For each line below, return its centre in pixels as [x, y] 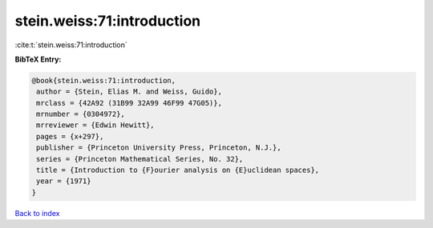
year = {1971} [64, 181]
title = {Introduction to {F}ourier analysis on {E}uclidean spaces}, [178, 170]
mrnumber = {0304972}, [81, 114]
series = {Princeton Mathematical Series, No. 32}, [140, 159]
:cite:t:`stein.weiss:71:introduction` [71, 45]
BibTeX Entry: [38, 59]
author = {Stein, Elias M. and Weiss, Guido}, [129, 92]
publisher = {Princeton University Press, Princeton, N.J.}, [159, 148]
